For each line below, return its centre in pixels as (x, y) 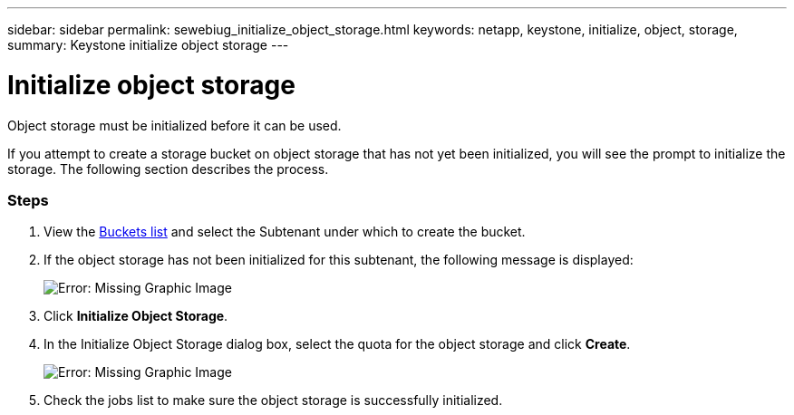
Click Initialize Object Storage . (136, 316)
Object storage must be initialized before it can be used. (174, 125)
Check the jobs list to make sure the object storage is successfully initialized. (273, 401)
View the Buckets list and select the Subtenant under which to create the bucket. (285, 232)
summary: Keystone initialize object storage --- (148, 45)
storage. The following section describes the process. (168, 169)
